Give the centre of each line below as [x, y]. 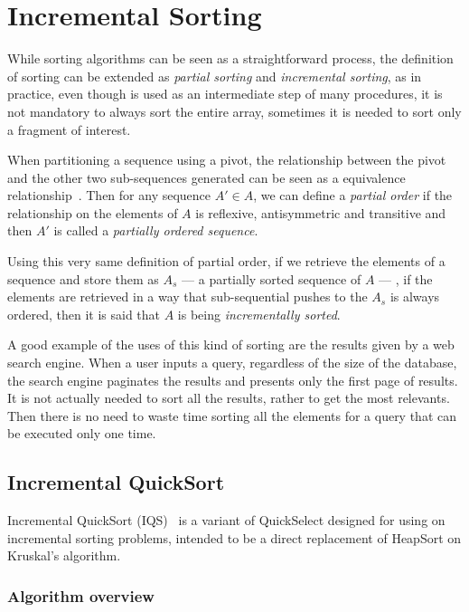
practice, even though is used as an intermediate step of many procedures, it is [225, 94]
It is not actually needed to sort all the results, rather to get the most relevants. [229, 398]
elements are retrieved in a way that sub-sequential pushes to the [188, 296]
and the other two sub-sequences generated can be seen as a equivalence [206, 177]
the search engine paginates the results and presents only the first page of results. [233, 380]
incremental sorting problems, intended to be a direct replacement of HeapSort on [234, 537]
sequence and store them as [83, 278]
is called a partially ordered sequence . [156, 230]
